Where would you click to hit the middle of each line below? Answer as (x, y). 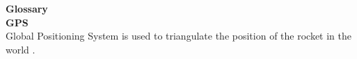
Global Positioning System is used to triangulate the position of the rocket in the (178, 36)
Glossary (27, 8)
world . (21, 49)
